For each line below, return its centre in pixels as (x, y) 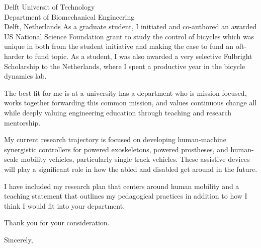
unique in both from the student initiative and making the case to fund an (119, 46)
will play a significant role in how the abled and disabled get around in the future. (131, 169)
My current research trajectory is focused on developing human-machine (115, 139)
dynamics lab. (25, 76)
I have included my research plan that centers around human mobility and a (122, 186)
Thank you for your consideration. (57, 223)
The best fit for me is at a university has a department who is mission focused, (125, 92)
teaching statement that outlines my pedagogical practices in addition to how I (126, 196)
